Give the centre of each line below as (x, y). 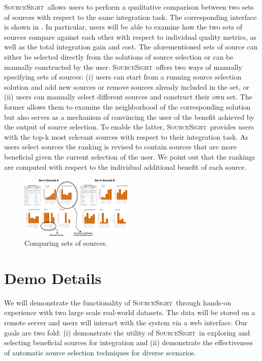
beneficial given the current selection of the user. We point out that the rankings (130, 156)
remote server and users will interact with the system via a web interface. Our (126, 323)
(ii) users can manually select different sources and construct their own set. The (128, 97)
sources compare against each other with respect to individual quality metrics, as (130, 36)
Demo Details (53, 278)
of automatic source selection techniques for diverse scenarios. (100, 352)
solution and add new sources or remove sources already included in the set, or (127, 86)
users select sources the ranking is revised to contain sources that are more (121, 147)
